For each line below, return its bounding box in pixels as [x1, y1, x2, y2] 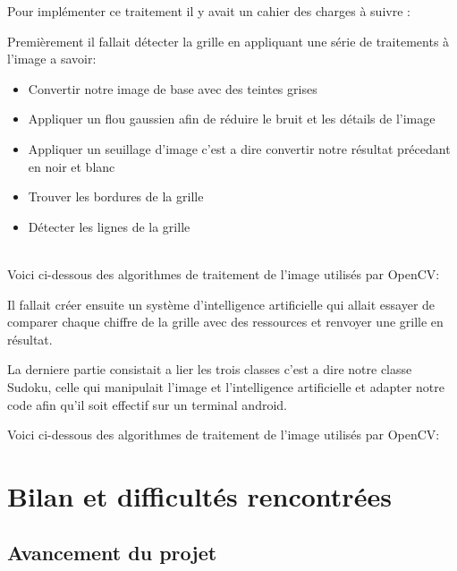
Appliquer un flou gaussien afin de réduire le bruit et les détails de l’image [28, 109, 436, 128]
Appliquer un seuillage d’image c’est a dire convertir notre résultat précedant [28, 139, 451, 158]
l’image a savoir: [7, 49, 97, 68]
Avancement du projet [7, 539, 217, 567]
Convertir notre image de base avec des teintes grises [28, 79, 317, 98]
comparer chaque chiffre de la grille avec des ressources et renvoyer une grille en [7, 312, 444, 331]
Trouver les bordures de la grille [28, 187, 204, 206]
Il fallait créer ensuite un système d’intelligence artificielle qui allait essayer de [7, 294, 436, 313]
